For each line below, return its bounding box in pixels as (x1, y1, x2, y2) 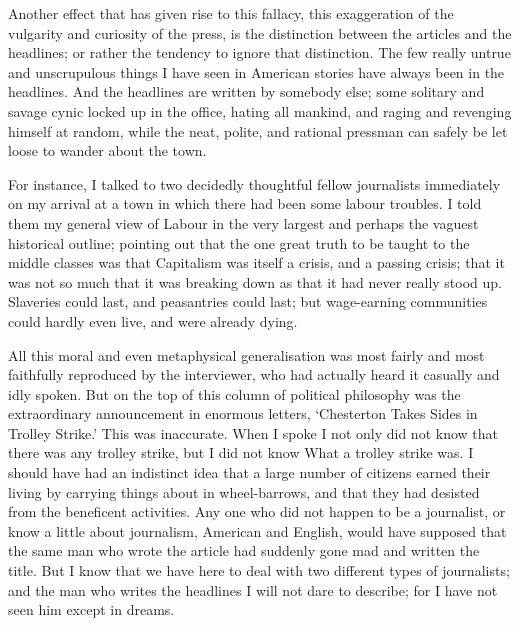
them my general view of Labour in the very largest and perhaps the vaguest (8, 212, 479, 233)
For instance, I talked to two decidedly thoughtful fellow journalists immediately (8, 173, 501, 194)
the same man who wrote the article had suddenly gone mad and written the (8, 540, 480, 561)
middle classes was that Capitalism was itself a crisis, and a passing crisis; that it (8, 252, 505, 273)
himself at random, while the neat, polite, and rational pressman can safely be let (8, 120, 508, 141)
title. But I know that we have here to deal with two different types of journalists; (8, 560, 510, 581)
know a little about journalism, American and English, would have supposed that (8, 520, 507, 541)
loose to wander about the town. (8, 140, 207, 161)
